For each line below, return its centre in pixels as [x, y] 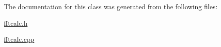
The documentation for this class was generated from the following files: [111, 6]
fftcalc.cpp [19, 39]
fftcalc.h [16, 23]
